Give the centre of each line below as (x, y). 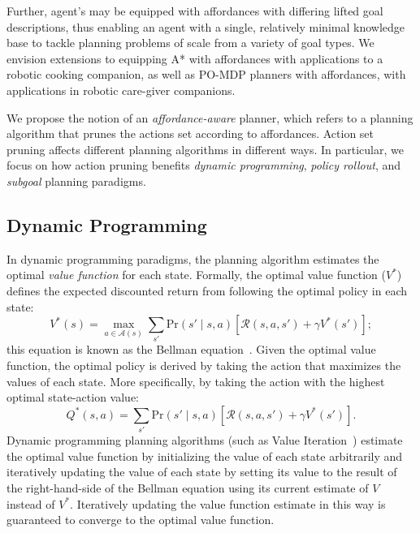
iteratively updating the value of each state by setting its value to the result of (202, 472)
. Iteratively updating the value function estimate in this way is (228, 503)
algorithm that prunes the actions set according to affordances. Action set (191, 133)
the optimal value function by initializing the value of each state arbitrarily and (205, 456)
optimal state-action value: (73, 397)
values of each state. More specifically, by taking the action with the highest (196, 381)
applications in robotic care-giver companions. (121, 90)
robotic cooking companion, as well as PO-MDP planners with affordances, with (206, 74)
